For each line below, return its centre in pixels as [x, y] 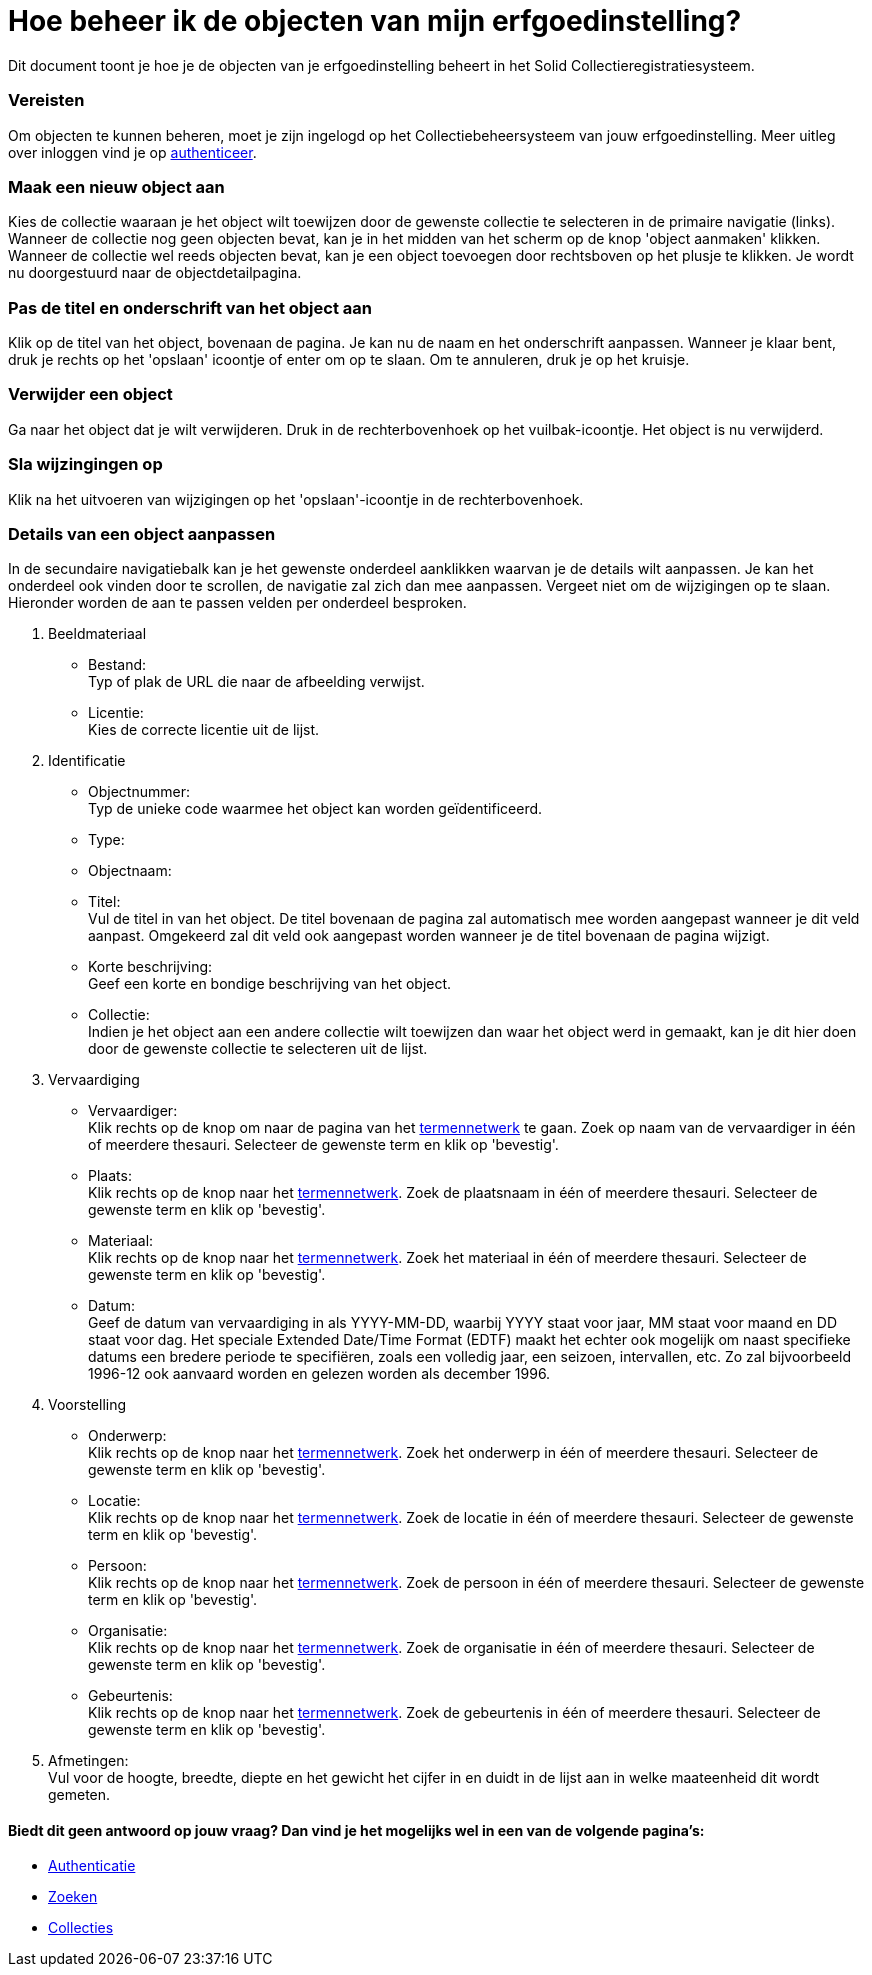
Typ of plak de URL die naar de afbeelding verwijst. [256, 682]
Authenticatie [92, 1866]
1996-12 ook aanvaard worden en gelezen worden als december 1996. [319, 1374]
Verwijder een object [90, 394]
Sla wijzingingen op [85, 464]
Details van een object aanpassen [142, 533]
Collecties [81, 1928]
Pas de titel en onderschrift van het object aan [190, 307]
